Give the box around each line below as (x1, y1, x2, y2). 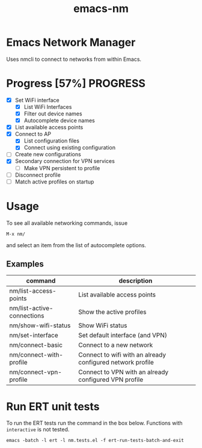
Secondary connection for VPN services (14, 158, 115, 165)
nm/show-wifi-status (9, 321, 71, 330)
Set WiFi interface (14, 96, 60, 103)
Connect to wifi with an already (78, 351, 167, 359)
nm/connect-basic (9, 341, 63, 349)
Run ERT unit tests (6, 399, 100, 413)
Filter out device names (23, 110, 82, 117)
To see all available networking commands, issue (6, 219, 128, 227)
